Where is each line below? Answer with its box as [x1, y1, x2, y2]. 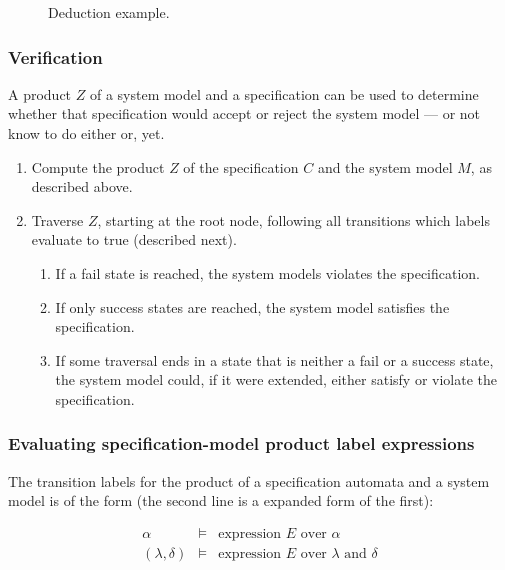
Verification [8, 44, 103, 69]
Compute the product [31, 156, 165, 177]
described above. [31, 176, 133, 197]
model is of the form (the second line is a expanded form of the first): [8, 490, 434, 511]
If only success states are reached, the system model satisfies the [55, 296, 450, 317]
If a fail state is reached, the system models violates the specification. [55, 262, 481, 283]
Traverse [31, 209, 84, 230]
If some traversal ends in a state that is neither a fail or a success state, [55, 349, 494, 370]
